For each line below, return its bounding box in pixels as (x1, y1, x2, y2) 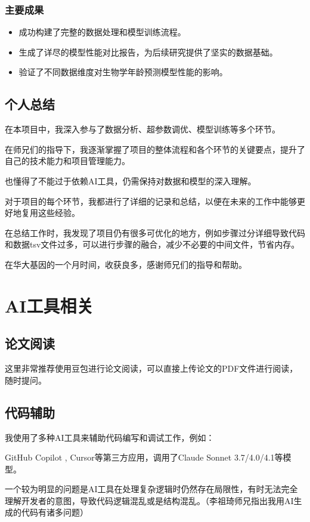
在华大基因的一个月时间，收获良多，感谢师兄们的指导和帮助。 (5, 258, 247, 270)
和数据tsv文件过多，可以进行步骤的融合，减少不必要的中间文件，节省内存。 (5, 238, 300, 251)
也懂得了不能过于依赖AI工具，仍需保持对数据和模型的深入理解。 (5, 174, 256, 187)
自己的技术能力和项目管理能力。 (5, 155, 130, 167)
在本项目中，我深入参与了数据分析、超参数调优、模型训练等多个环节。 (5, 123, 280, 135)
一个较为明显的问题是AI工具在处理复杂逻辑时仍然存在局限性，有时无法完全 (5, 483, 298, 495)
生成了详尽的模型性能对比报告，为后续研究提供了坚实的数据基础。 (18, 45, 278, 58)
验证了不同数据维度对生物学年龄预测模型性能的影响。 (18, 66, 228, 78)
